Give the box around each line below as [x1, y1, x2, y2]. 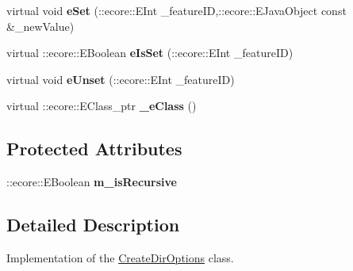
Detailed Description [6, 212, 180, 237]
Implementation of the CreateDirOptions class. [6, 249, 234, 265]
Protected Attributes [6, 136, 182, 161]
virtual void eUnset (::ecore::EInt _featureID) [6, 71, 235, 87]
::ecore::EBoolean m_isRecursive [6, 174, 177, 190]
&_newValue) [6, 17, 75, 34]
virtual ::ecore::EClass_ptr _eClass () [6, 97, 197, 114]
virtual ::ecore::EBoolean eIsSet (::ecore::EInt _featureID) [6, 44, 294, 61]
